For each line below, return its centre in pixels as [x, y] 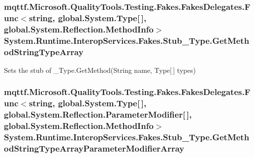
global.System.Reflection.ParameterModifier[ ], [98, 114]
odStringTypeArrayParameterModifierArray [94, 148]
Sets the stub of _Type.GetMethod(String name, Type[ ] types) [100, 70]
